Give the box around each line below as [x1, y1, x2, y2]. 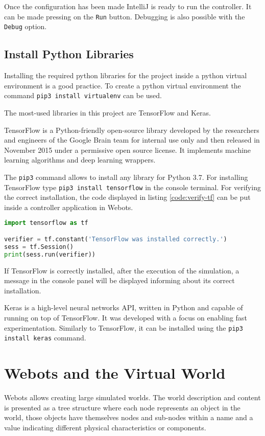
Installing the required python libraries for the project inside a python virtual [4, 70, 247, 81]
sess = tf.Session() [4, 243, 74, 250]
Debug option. [4, 21, 47, 32]
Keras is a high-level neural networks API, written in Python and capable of [4, 302, 243, 313]
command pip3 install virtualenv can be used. [4, 90, 162, 101]
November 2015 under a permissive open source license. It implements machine [4, 144, 251, 155]
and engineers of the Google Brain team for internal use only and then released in [4, 134, 260, 145]
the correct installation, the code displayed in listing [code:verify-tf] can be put [4, 192, 251, 202]
